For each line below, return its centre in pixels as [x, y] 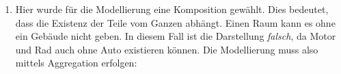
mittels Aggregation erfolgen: [76, 63]
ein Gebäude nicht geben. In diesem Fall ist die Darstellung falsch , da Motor [176, 36]
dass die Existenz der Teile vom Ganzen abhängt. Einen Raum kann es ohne [175, 22]
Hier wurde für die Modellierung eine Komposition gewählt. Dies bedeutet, [172, 9]
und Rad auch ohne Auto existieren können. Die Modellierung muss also [167, 49]
